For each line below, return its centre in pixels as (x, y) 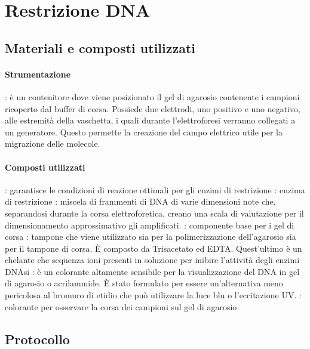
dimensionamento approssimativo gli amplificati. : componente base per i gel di (150, 225)
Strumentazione (38, 74)
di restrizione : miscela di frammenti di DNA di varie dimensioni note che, (140, 201)
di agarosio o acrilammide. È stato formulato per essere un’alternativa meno (144, 283)
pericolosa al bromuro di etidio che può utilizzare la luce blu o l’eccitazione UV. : (153, 295)
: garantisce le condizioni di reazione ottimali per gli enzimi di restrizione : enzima (155, 189)
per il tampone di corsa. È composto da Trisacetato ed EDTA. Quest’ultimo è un (154, 248)
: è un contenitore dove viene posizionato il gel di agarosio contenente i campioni (152, 96)
